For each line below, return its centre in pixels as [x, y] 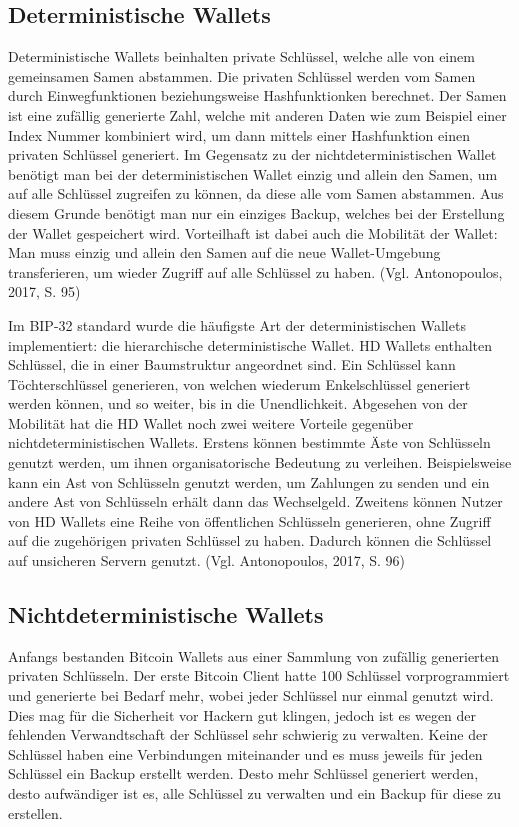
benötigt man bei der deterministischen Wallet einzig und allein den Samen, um [253, 173]
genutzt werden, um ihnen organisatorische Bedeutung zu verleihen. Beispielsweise [260, 462]
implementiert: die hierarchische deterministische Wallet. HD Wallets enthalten [250, 344]
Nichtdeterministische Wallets [166, 614]
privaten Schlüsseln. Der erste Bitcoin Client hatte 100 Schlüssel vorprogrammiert [259, 675]
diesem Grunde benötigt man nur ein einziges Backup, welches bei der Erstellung [256, 212]
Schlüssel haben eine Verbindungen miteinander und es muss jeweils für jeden [245, 753]
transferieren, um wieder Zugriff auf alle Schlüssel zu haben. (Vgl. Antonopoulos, [255, 271]
